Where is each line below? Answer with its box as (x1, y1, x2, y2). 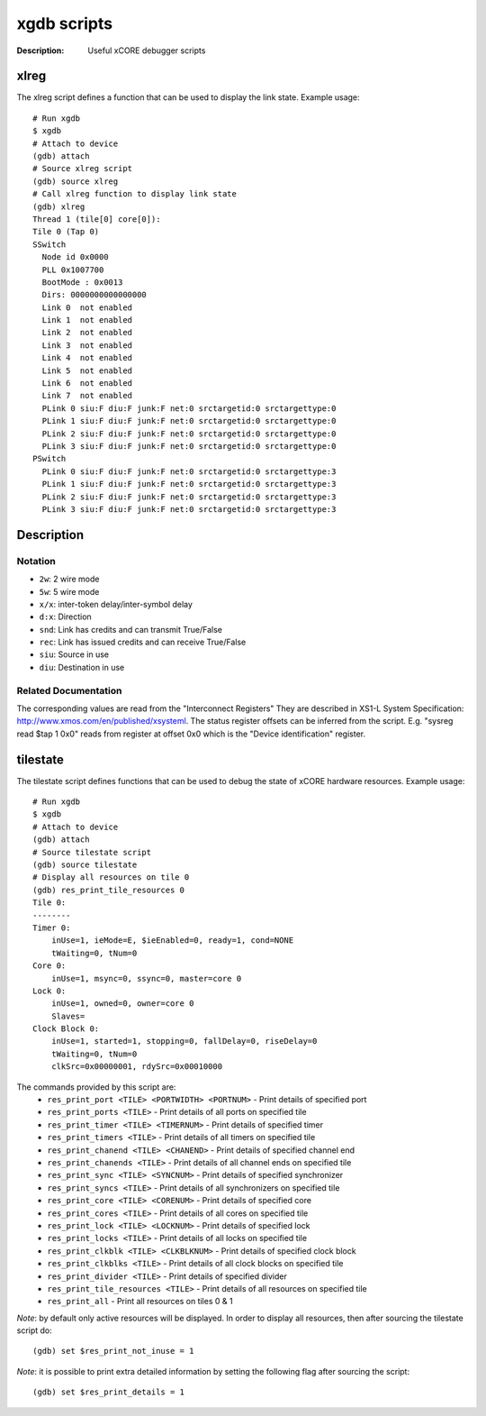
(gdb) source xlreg (32, 176, 119, 187)
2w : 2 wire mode (39, 573, 100, 585)
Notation (16, 554, 56, 567)
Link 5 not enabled (41, 365, 133, 376)
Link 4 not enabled (41, 352, 133, 363)
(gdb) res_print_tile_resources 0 (32, 884, 184, 895)
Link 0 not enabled (41, 302, 133, 313)
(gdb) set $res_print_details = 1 (32, 1387, 184, 1397)
